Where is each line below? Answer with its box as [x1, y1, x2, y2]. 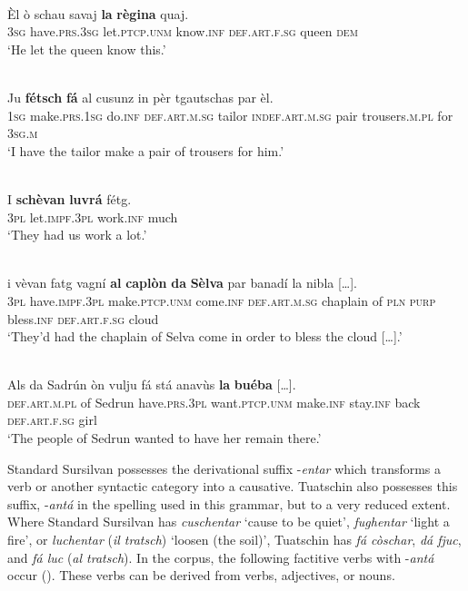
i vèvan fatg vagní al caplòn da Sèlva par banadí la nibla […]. [7, 273, 358, 292]
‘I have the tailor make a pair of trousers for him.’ [7, 141, 284, 160]
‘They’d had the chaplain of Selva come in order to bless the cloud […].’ [7, 327, 403, 346]
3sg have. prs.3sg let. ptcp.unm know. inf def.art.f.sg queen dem [7, 22, 358, 41]
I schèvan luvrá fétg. [7, 189, 132, 208]
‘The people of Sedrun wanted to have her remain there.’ [7, 428, 322, 448]
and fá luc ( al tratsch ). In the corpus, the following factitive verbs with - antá [7, 547, 434, 566]
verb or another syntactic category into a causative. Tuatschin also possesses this [7, 477, 458, 496]
